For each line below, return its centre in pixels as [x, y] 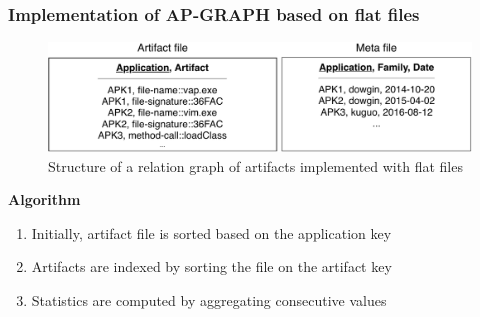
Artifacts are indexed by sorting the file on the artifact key [211, 266]
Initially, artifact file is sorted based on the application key [211, 232]
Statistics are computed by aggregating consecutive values [209, 299]
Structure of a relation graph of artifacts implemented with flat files [255, 165]
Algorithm [44, 199]
